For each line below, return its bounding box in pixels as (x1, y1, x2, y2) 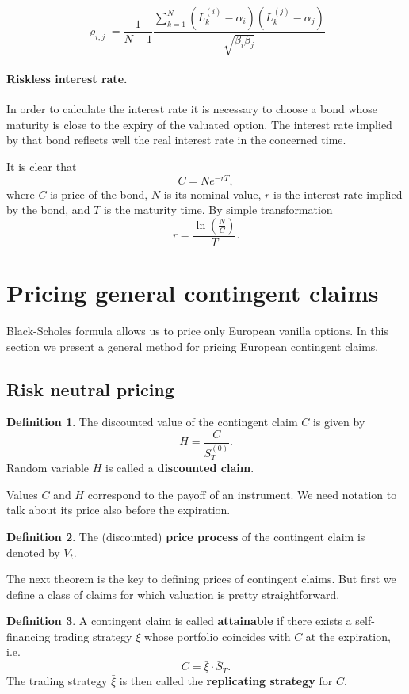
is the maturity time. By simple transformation (103, 201, 333, 218)
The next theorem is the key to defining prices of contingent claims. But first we (6, 570, 396, 587)
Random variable (6, 459, 90, 476)
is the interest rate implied (273, 185, 403, 202)
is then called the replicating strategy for (119, 672, 333, 688)
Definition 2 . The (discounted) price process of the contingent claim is (6, 528, 365, 544)
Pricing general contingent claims (6, 276, 379, 309)
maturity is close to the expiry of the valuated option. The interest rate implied (6, 116, 392, 132)
